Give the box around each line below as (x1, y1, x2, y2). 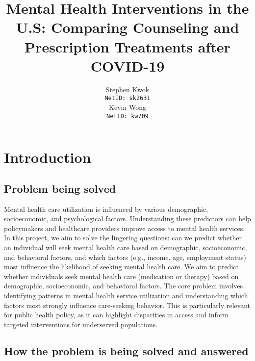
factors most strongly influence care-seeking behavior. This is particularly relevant (4, 300, 251, 310)
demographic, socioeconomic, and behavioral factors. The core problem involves (4, 281, 243, 291)
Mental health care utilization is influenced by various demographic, (4, 204, 208, 214)
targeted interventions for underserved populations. (4, 319, 158, 329)
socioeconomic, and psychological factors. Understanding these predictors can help (4, 213, 251, 224)
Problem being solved (4, 180, 116, 196)
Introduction (4, 147, 91, 167)
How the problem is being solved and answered (4, 343, 249, 358)
